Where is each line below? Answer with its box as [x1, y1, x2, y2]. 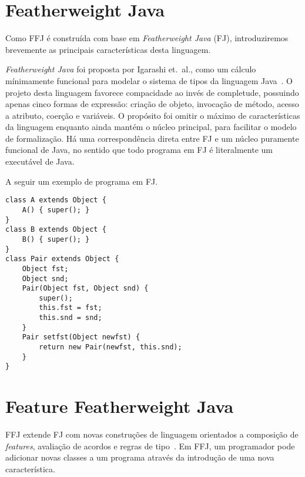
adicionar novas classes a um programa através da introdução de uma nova [5, 451, 274, 463]
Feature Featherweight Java [5, 394, 234, 418]
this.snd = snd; [39, 313, 102, 322]
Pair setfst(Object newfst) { [22, 333, 140, 342]
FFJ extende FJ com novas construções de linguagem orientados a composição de [5, 428, 299, 441]
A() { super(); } [22, 205, 90, 214]
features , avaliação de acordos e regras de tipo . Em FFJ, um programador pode [5, 439, 295, 452]
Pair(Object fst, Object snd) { [22, 284, 149, 293]
